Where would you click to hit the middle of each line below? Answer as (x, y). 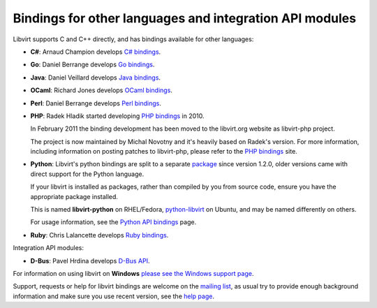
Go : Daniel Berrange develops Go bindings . (93, 65)
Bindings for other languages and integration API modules (184, 18)
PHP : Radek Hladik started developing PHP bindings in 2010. (118, 116)
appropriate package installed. (74, 196)
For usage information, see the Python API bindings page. (113, 222)
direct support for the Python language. (87, 174)
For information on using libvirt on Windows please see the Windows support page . (133, 273)
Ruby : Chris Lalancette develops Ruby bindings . (99, 235)
